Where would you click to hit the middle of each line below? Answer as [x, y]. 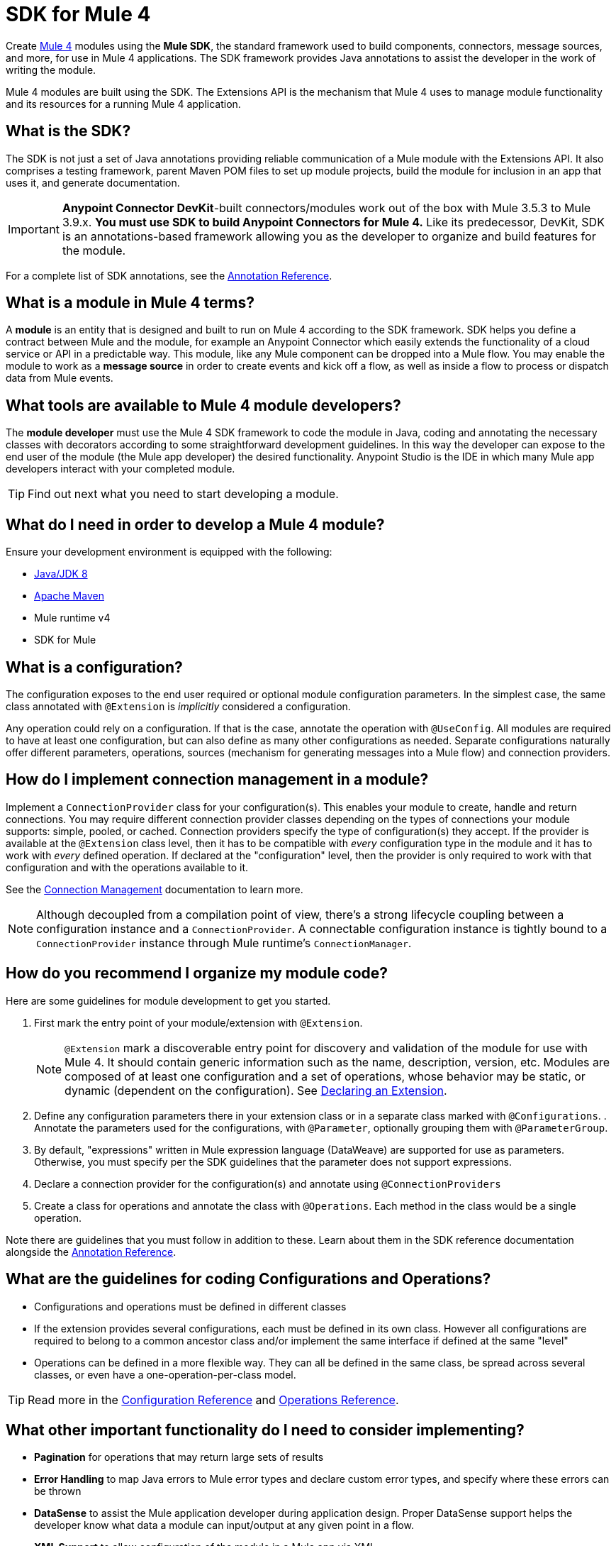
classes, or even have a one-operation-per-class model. [165, 1374]
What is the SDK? [68, 131]
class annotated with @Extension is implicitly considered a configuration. [178, 706]
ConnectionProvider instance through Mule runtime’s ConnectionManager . [224, 943]
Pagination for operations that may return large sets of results [179, 1457]
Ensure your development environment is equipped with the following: [169, 552]
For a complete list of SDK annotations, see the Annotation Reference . [169, 275]
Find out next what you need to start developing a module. [183, 494]
